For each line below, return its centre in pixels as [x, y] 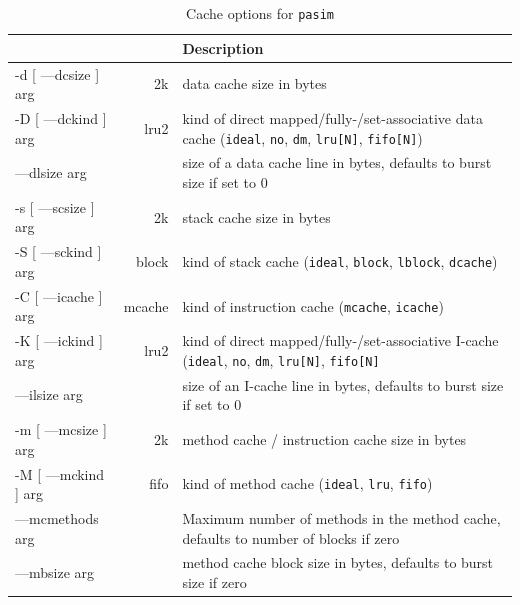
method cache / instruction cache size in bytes [324, 438]
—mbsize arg [55, 572]
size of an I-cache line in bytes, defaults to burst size [343, 384]
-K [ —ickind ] [59, 340]
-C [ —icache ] [59, 295]
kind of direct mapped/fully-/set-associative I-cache [340, 340]
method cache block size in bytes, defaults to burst [338, 562]
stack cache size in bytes [256, 216]
